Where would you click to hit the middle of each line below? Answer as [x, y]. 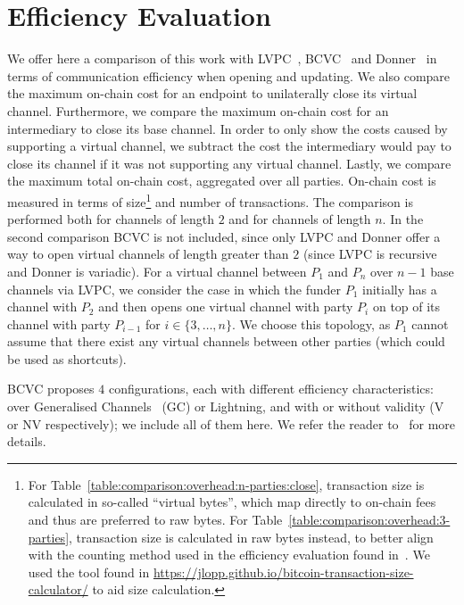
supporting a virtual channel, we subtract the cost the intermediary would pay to [229, 146]
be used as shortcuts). [67, 358]
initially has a [400, 289]
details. [27, 441]
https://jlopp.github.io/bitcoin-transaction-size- [283, 572]
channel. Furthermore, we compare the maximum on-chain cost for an [198, 110]
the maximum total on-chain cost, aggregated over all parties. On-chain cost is [222, 181]
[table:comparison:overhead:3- [369, 520]
